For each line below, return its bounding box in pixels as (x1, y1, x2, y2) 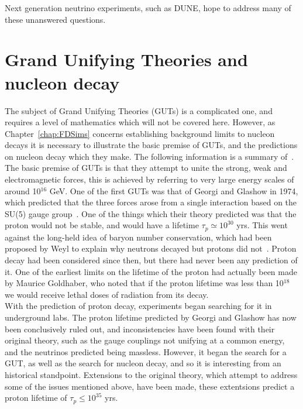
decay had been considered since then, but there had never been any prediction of (5, 254, 298, 266)
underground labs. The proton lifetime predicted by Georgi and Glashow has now (5, 311, 297, 324)
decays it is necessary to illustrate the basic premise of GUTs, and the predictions (5, 139, 298, 151)
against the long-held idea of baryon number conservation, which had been (5, 231, 272, 243)
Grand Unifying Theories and (5, 47, 248, 71)
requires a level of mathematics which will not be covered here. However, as (5, 116, 276, 128)
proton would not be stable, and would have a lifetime (5, 219, 199, 231)
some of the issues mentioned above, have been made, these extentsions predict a (5, 380, 295, 392)
